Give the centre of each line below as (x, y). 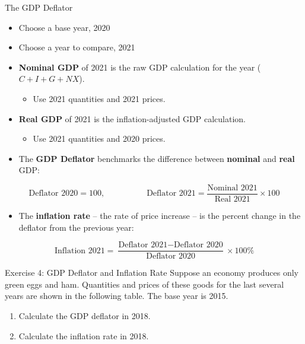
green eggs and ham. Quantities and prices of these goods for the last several (144, 284)
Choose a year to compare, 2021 (77, 47)
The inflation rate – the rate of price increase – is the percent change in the (160, 215)
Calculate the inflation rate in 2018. (84, 335)
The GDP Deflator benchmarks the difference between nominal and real (157, 158)
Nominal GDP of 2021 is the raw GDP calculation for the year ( (140, 67)
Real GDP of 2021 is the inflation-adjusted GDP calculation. (132, 118)
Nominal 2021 (232, 188)
